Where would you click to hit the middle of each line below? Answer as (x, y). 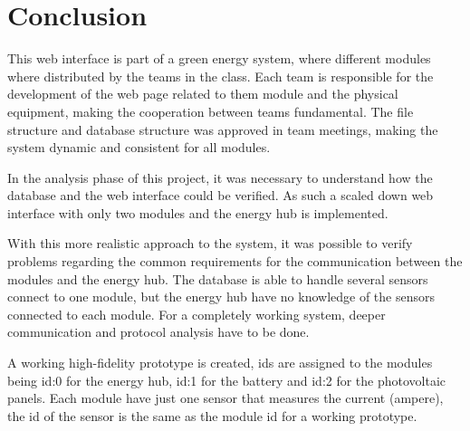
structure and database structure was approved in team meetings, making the (223, 129)
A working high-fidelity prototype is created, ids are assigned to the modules (220, 363)
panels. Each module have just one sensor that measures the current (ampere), (225, 398)
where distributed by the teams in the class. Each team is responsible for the (221, 76)
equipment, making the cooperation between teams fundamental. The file (211, 111)
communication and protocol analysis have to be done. (158, 332)
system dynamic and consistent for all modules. (139, 147)
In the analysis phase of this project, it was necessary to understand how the (220, 177)
